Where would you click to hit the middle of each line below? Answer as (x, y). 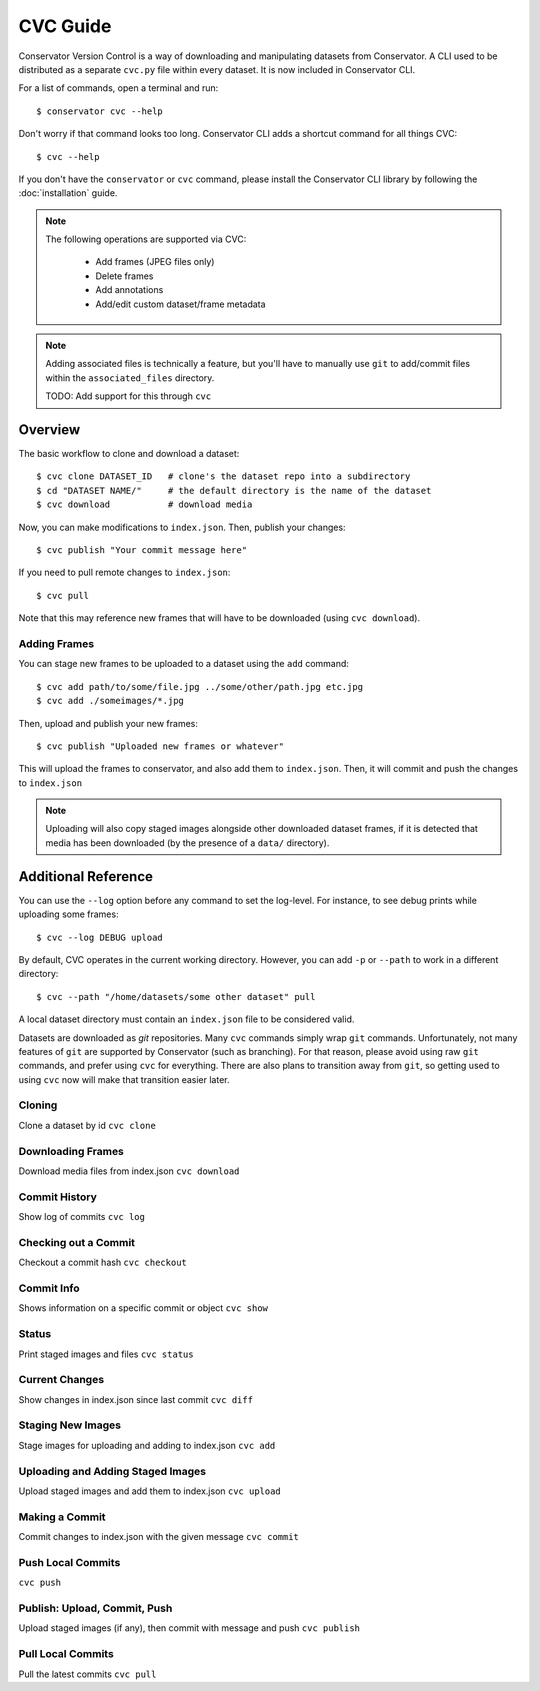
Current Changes (61, 1380)
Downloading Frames (71, 1151)
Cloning (38, 1105)
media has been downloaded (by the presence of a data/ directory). (187, 842)
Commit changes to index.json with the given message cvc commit (159, 1537)
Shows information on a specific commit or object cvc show (143, 1308)
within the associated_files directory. (130, 377)
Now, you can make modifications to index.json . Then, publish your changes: (182, 527)
